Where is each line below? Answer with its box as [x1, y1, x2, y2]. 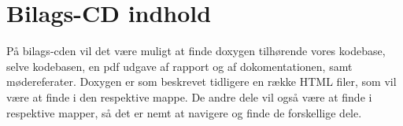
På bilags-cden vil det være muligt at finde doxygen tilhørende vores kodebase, [6, 43, 386, 59]
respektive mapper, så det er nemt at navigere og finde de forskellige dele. [6, 104, 362, 120]
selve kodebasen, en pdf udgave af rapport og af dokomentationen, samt [6, 57, 353, 74]
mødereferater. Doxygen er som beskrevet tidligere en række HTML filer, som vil [6, 73, 397, 90]
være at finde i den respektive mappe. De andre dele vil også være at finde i [6, 88, 372, 105]
